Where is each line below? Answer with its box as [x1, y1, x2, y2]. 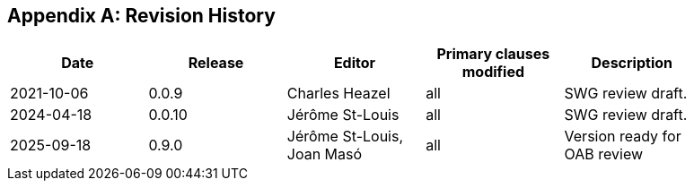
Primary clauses [436, 45, 550, 64]
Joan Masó [286, 145, 363, 164]
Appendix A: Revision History [7, 4, 276, 27]
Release [188, 54, 244, 73]
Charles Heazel [286, 84, 391, 103]
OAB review [564, 145, 644, 164]
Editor [333, 54, 376, 73]
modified [461, 63, 525, 81]
